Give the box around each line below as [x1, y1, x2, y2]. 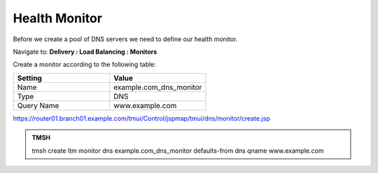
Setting [17, 73, 42, 83]
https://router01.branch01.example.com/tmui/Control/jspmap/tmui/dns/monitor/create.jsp [13, 114, 270, 122]
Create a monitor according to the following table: [13, 60, 157, 69]
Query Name [17, 100, 59, 110]
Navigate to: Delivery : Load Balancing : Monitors [13, 47, 157, 56]
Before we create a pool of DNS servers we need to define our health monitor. [13, 35, 238, 43]
